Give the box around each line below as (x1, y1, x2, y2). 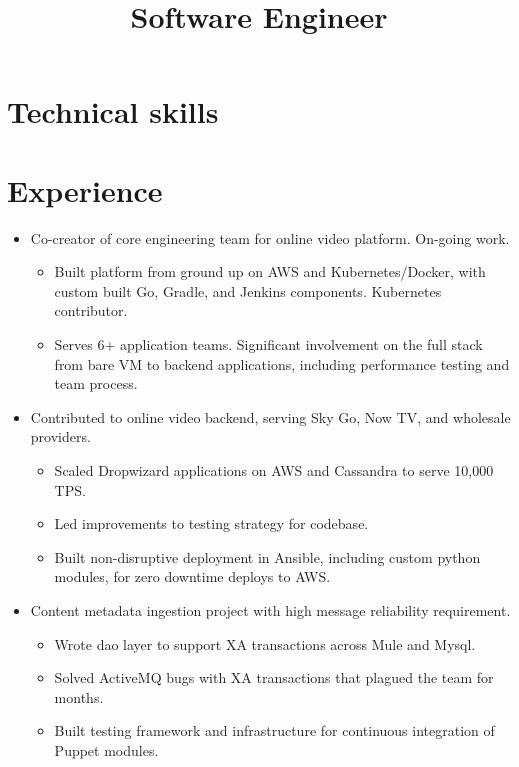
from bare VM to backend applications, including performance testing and (54, 353, 510, 374)
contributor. (54, 300, 128, 321)
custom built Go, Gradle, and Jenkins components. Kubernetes (54, 280, 442, 301)
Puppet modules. (54, 739, 159, 760)
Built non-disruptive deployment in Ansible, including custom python (54, 546, 481, 567)
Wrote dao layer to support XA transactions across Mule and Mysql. (54, 633, 476, 654)
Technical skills (7, 91, 219, 132)
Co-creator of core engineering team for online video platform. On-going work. (30, 227, 510, 248)
